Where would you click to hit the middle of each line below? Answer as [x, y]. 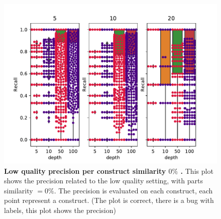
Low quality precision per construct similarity [85, 171]
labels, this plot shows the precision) [60, 210]
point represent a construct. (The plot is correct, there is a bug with [109, 200]
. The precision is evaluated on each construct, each [133, 190]
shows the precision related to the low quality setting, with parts [103, 181]
